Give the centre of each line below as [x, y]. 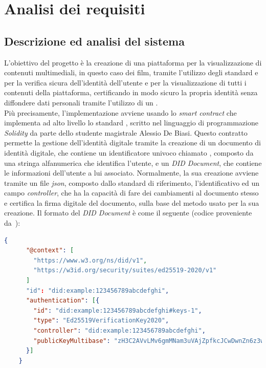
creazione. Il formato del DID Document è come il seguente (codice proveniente [128, 213]
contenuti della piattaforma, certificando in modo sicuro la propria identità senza [131, 92]
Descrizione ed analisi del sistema [94, 41]
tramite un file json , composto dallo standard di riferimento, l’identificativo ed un [132, 182]
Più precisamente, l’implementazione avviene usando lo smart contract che [120, 112]
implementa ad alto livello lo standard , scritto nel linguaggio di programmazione [131, 123]
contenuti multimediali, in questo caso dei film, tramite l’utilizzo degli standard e [131, 72]
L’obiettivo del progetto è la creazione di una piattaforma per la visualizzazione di [133, 62]
